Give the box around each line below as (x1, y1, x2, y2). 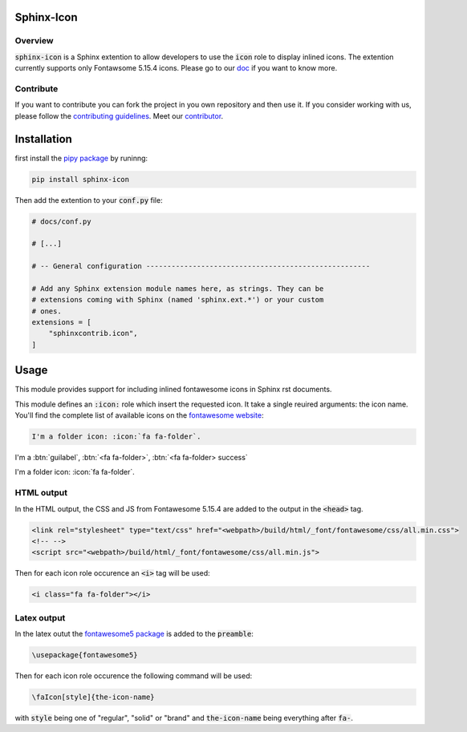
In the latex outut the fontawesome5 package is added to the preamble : (14, 629, 254, 639)
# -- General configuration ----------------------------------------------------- (31, 261, 371, 271)
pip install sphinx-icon (31, 175, 130, 184)
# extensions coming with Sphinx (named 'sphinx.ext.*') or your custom (31, 295, 324, 305)
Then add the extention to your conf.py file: (14, 195, 164, 204)
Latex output (14, 612, 66, 623)
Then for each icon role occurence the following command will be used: (14, 671, 253, 681)
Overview (14, 35, 54, 47)
